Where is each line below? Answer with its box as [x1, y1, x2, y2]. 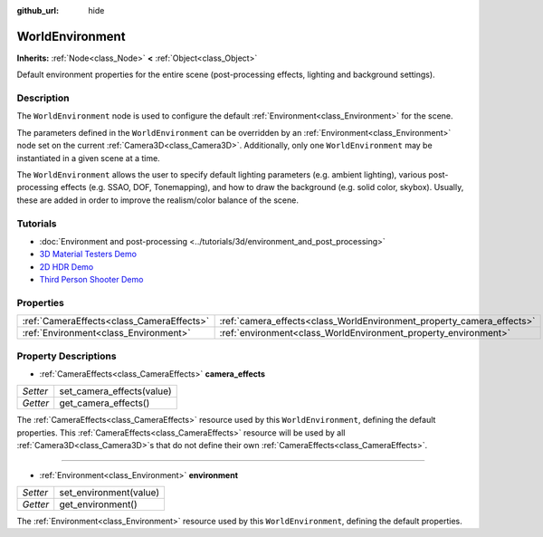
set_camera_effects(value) [59, 385, 172, 398]
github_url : [16, 5, 59, 15]
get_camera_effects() [59, 397, 150, 409]
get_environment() [59, 498, 138, 511]
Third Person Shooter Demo [39, 274, 144, 285]
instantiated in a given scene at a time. [16, 152, 160, 163]
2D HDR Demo [39, 261, 94, 272]
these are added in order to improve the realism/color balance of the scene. [16, 195, 299, 206]
